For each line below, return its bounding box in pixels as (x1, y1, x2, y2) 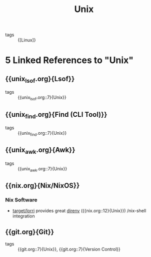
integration (12, 213, 35, 219)
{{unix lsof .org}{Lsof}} (5, 74, 75, 84)
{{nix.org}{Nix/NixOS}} (5, 181, 80, 190)
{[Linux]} (17, 37, 36, 43)
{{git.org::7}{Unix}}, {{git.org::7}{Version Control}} (17, 246, 121, 252)
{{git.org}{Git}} (5, 227, 54, 236)
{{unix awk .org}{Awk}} (5, 146, 75, 156)
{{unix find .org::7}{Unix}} (17, 130, 67, 137)
